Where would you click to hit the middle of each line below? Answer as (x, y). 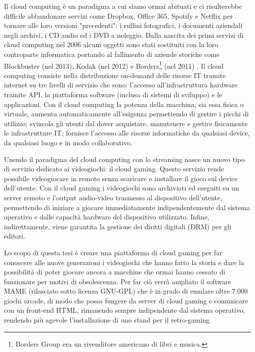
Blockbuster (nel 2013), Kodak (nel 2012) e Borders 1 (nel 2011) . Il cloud (114, 65)
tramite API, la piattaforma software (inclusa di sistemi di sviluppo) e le (113, 94)
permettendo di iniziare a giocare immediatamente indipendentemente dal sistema (127, 207)
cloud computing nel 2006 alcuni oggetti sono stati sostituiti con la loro (111, 44)
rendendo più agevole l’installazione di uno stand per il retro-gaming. (108, 320)
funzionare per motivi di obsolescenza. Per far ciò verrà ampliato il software (118, 281)
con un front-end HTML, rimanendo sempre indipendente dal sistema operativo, (125, 310)
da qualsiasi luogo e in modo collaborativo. (68, 142)
